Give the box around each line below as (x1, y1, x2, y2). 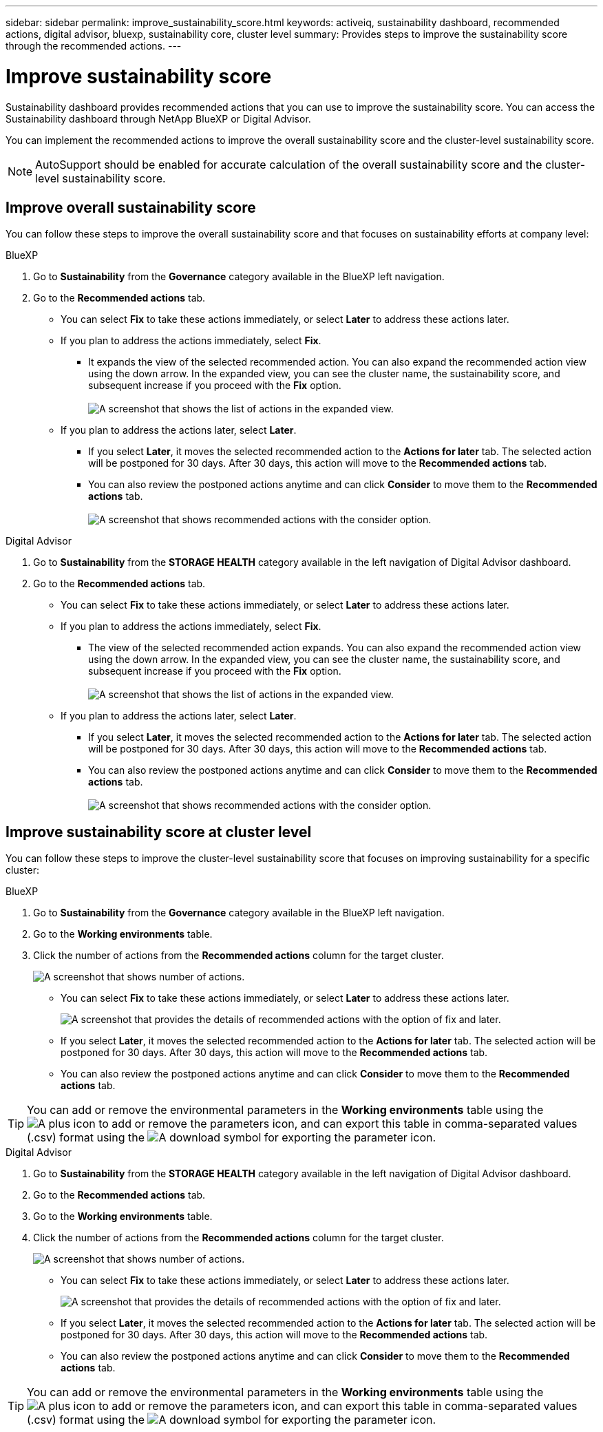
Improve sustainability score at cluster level (6, 823, 312, 841)
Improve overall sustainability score (6, 198, 256, 216)
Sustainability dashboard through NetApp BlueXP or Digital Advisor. (6, 112, 311, 125)
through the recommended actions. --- (6, 40, 182, 52)
